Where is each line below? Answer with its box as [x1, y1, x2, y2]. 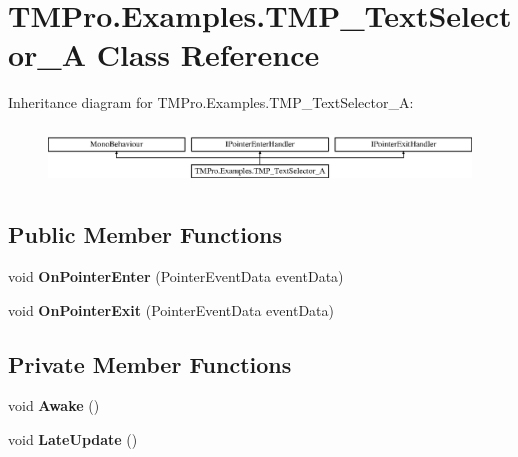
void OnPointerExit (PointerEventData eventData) [8, 299, 334, 320]
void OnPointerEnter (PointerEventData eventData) [8, 265, 344, 286]
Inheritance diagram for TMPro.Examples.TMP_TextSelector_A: [8, 92, 414, 113]
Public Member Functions [8, 219, 282, 250]
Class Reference [96, 34, 320, 75]
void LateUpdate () [8, 428, 138, 449]
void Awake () [8, 395, 100, 416]
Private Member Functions [8, 348, 292, 379]
